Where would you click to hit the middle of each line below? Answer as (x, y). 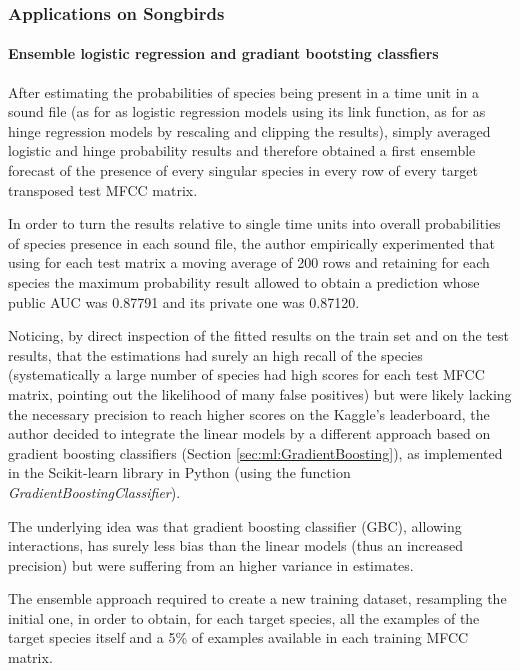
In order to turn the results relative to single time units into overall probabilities (254, 223)
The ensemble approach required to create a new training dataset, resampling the (257, 598)
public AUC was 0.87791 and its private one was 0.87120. (184, 301)
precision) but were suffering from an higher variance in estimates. (211, 564)
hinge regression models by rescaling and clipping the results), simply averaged (249, 130)
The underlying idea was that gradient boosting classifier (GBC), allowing (235, 525)
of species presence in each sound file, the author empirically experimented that (251, 242)
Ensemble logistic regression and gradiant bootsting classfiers (223, 53)
